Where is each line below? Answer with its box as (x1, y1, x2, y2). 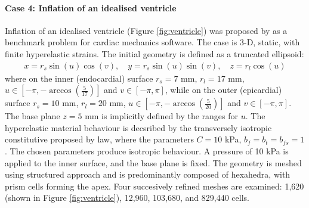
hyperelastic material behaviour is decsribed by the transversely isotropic (5, 121, 272, 134)
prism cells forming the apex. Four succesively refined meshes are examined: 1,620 (5, 179, 304, 192)
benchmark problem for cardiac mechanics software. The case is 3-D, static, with (5, 36, 300, 48)
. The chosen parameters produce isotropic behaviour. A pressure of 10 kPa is (5, 144, 289, 157)
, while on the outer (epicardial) (165, 83, 282, 96)
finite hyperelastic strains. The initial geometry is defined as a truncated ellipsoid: (5, 47, 304, 60)
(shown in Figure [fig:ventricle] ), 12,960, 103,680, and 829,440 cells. (5, 191, 249, 204)
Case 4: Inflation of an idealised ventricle (5, 1, 177, 14)
